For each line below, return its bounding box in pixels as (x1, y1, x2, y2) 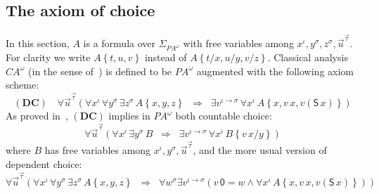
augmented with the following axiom (196, 63, 354, 78)
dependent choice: (6, 157, 82, 172)
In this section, (6, 36, 70, 51)
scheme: (6, 77, 39, 92)
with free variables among (183, 36, 294, 51)
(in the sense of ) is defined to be (28, 63, 172, 78)
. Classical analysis (267, 50, 348, 65)
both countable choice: (175, 108, 272, 123)
